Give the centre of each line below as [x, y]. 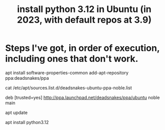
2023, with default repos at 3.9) [84, 20]
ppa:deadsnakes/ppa [27, 78]
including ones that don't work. [72, 59]
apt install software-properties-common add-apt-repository [67, 73]
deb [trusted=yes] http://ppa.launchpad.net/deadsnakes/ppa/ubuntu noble [82, 97]
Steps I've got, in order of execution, [82, 48]
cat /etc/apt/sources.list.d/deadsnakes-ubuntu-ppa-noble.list [68, 88]
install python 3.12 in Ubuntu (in [84, 9]
